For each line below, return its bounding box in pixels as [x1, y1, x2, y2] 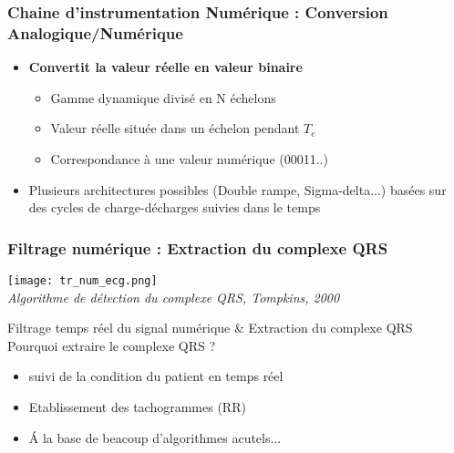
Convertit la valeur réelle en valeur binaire [28, 57, 303, 77]
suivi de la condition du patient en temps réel [28, 366, 284, 386]
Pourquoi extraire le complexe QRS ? [7, 335, 216, 355]
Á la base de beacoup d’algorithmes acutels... [28, 427, 282, 447]
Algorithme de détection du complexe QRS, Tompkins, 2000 [7, 287, 340, 306]
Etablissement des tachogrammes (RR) [28, 396, 246, 416]
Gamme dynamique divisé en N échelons [50, 88, 276, 107]
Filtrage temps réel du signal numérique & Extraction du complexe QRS [7, 318, 413, 337]
